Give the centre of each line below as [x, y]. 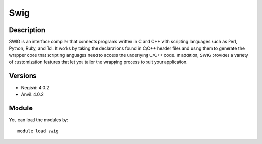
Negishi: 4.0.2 [35, 88]
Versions [23, 76]
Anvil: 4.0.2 [32, 94]
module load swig [38, 131]
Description [27, 30]
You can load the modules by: [39, 120]
